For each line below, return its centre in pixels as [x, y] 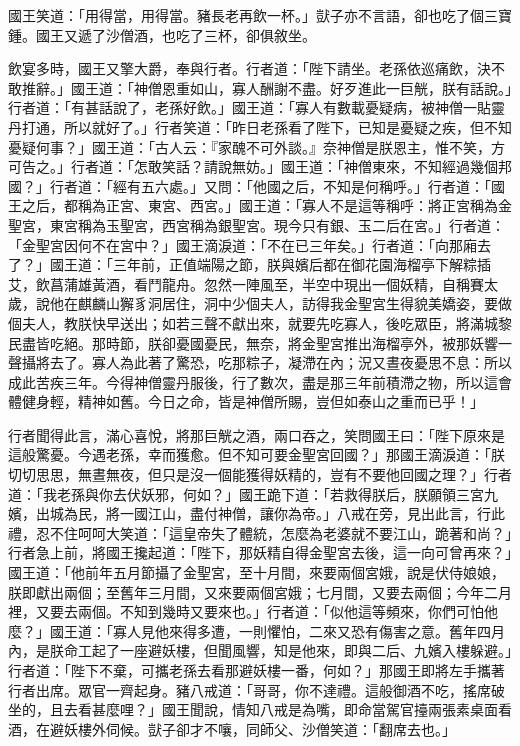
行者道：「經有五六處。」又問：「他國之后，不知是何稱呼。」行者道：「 [270, 185]
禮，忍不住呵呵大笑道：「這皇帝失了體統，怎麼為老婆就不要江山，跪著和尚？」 [260, 532]
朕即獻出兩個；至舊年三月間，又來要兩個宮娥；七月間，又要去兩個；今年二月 [260, 591]
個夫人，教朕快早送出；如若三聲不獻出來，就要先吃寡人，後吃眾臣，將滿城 [253, 322]
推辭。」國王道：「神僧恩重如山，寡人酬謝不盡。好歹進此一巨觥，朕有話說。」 [266, 87]
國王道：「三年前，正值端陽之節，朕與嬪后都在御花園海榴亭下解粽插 [270, 264]
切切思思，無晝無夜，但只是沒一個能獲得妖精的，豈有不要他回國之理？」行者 [260, 474]
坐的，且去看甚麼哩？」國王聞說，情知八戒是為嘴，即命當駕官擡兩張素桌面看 [260, 709]
